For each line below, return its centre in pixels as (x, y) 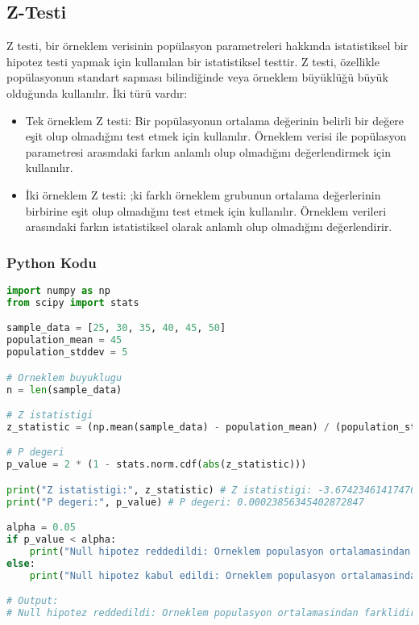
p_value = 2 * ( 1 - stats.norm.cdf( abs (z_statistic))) (157, 465)
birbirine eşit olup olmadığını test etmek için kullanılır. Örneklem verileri (206, 210)
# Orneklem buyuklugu (64, 378)
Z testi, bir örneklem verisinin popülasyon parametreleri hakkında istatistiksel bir (207, 46)
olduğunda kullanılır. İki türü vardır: (97, 92)
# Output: (33, 601)
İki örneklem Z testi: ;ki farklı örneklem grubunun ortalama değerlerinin (203, 194)
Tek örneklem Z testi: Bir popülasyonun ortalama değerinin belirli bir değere (215, 120)
